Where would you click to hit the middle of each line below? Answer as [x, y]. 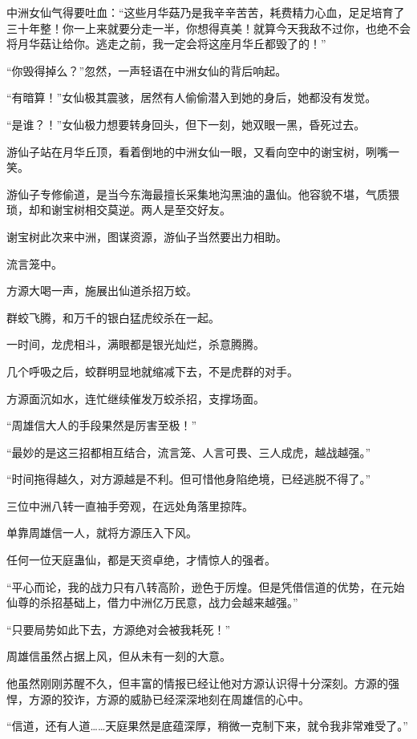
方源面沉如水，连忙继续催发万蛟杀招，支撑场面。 [136, 398]
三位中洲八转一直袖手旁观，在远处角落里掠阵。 [130, 505]
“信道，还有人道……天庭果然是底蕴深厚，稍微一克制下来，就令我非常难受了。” [207, 726]
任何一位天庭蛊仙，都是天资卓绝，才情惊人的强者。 [141, 560]
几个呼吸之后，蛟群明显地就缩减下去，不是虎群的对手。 [152, 371]
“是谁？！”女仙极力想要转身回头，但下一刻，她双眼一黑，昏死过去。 [186, 124]
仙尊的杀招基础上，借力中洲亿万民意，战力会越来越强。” [152, 602]
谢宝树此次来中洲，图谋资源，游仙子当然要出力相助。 [147, 236]
